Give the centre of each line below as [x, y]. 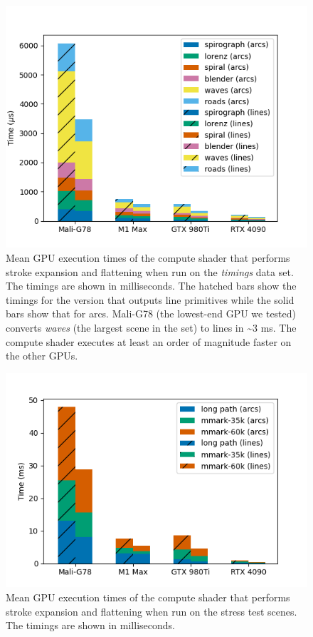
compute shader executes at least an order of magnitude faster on [149, 341]
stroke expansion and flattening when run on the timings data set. [150, 271]
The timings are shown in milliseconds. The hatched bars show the [151, 286]
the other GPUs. [42, 356]
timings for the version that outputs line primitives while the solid [150, 299]
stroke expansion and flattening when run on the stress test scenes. [152, 611]
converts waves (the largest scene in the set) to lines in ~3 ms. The [151, 327]
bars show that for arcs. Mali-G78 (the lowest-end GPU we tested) [151, 314]
